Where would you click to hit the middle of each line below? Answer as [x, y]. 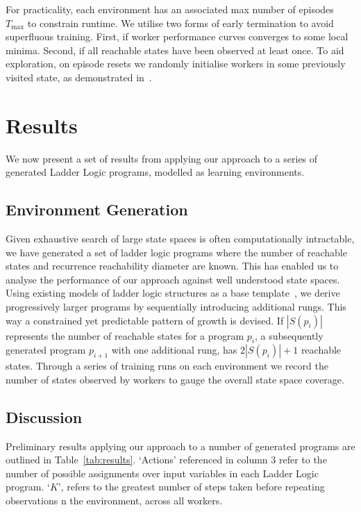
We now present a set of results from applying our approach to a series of [162, 158]
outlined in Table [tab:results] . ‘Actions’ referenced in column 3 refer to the [166, 460]
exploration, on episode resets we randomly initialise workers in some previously [176, 64]
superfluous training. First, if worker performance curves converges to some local [177, 36]
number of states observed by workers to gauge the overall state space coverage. [175, 379]
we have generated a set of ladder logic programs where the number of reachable [176, 252]
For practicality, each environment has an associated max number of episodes [170, 9]
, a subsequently [289, 335]
